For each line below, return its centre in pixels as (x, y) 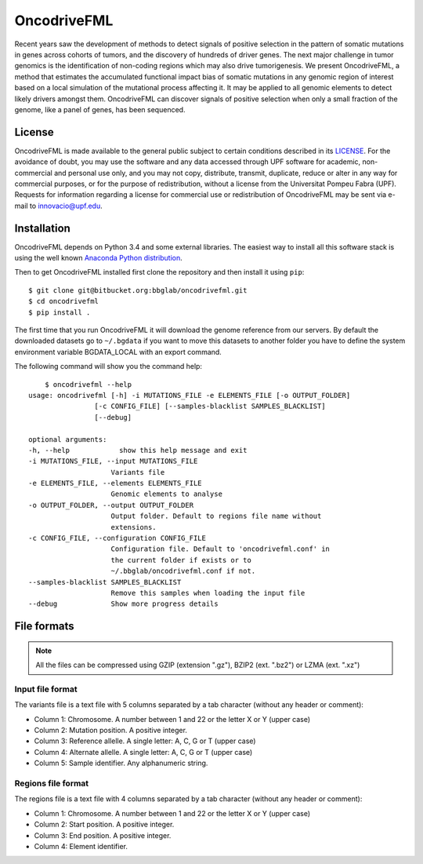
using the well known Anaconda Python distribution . (99, 258)
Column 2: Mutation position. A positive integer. (111, 731)
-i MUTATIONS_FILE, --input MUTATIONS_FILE (113, 461)
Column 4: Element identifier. (81, 846)
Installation (42, 228)
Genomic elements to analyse (167, 494)
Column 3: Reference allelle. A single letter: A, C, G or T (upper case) (145, 741)
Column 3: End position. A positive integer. (103, 835)
